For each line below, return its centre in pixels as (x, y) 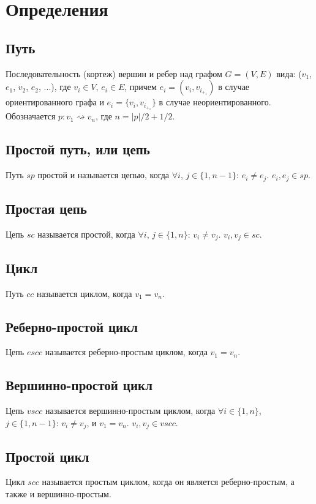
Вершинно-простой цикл (79, 385)
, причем (141, 87)
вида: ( (289, 73)
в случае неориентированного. (215, 102)
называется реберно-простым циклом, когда (126, 352)
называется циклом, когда (85, 293)
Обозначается (31, 116)
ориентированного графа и (55, 102)
